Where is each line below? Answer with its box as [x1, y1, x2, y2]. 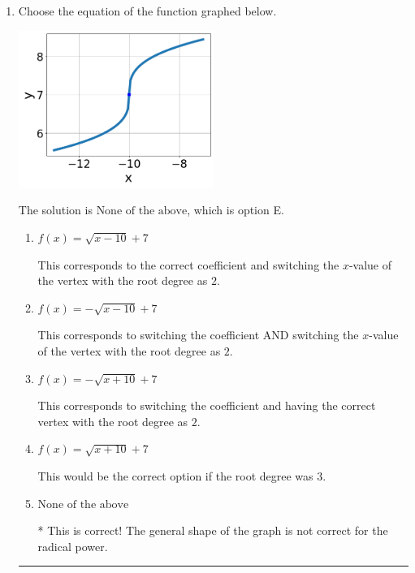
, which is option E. [187, 201, 284, 218]
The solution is [18, 201, 93, 218]
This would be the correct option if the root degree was [37, 467, 313, 484]
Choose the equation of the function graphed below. [18, 2, 277, 19]
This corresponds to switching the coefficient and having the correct [37, 397, 376, 414]
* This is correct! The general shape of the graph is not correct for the [37, 522, 388, 539]
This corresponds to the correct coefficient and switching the [37, 256, 339, 273]
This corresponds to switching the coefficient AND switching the [37, 326, 359, 343]
